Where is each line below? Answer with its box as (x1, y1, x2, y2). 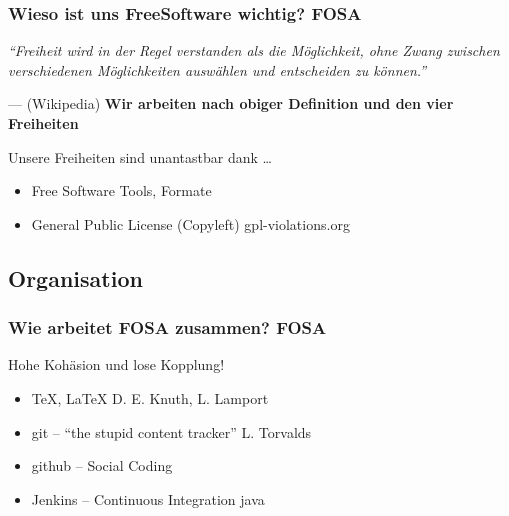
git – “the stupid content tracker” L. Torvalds (31, 421, 312, 442)
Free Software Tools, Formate (31, 180, 212, 201)
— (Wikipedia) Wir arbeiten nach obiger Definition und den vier (8, 93, 454, 114)
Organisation (8, 262, 143, 293)
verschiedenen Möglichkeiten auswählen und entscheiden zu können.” (8, 59, 427, 80)
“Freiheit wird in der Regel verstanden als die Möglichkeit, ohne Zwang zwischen (8, 40, 500, 61)
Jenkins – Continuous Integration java (31, 488, 265, 509)
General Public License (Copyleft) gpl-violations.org (31, 213, 350, 234)
